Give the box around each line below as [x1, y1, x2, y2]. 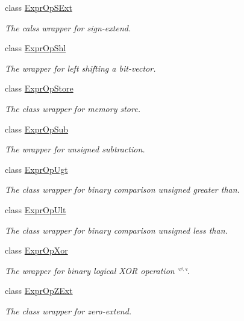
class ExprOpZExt [5, 284, 73, 297]
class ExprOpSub [5, 122, 69, 135]
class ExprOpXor [5, 244, 68, 257]
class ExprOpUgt [5, 163, 68, 175]
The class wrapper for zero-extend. [5, 304, 132, 317]
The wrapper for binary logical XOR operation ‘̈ [5, 264, 180, 276]
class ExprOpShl [5, 42, 66, 54]
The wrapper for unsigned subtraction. [5, 143, 145, 155]
